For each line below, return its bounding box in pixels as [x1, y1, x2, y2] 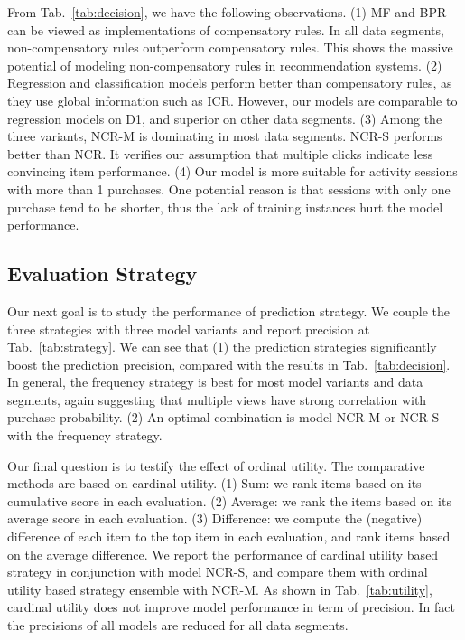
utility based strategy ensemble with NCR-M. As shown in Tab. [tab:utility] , [7, 579, 432, 598]
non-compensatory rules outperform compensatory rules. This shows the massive [7, 38, 453, 57]
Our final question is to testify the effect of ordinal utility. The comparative [7, 456, 425, 475]
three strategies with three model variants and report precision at [7, 319, 370, 338]
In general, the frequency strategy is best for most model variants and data [7, 372, 423, 391]
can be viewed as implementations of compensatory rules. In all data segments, [7, 20, 444, 39]
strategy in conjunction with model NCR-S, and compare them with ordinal [7, 562, 428, 581]
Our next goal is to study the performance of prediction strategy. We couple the [7, 301, 451, 320]
